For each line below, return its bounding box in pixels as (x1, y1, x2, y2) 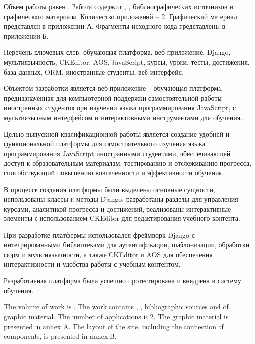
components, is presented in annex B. (4, 331, 117, 341)
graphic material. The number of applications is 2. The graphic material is (4, 311, 229, 322)
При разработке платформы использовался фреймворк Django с (4, 229, 195, 240)
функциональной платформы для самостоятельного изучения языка (4, 138, 205, 149)
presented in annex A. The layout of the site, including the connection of (4, 321, 224, 331)
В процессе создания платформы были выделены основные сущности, (4, 184, 215, 194)
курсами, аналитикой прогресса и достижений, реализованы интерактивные (4, 203, 231, 214)
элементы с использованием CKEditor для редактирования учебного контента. (4, 213, 240, 223)
